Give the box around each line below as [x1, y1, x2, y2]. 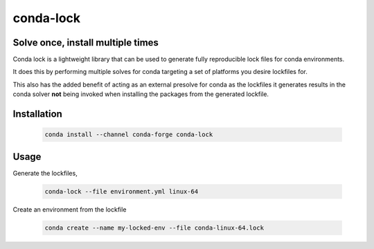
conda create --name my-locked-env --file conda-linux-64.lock [44, 223, 265, 232]
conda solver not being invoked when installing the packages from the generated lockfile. [12, 90, 269, 98]
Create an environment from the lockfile [12, 205, 127, 214]
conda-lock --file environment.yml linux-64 [44, 187, 199, 195]
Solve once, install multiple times [12, 37, 159, 48]
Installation [12, 108, 62, 120]
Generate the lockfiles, [12, 169, 78, 177]
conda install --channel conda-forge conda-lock [44, 131, 213, 138]
